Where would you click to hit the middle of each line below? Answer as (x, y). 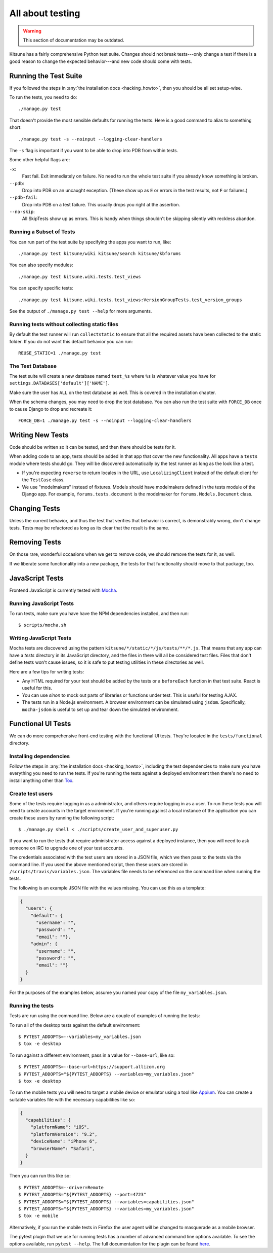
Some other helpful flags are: (40, 160)
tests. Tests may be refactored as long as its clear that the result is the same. (89, 528)
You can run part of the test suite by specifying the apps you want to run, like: (90, 242)
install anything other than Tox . (41, 780)
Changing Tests (35, 509)
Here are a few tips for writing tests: (47, 671)
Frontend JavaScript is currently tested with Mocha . (63, 590)
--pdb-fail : (24, 197)
